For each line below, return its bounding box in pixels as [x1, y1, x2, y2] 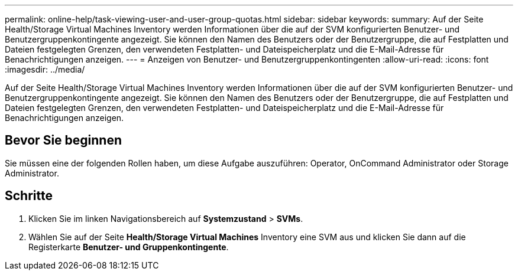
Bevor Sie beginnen [5, 133, 122, 148]
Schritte [5, 188, 53, 204]
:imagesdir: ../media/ [5, 64, 85, 74]
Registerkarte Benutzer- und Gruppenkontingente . [28, 241, 229, 252]
